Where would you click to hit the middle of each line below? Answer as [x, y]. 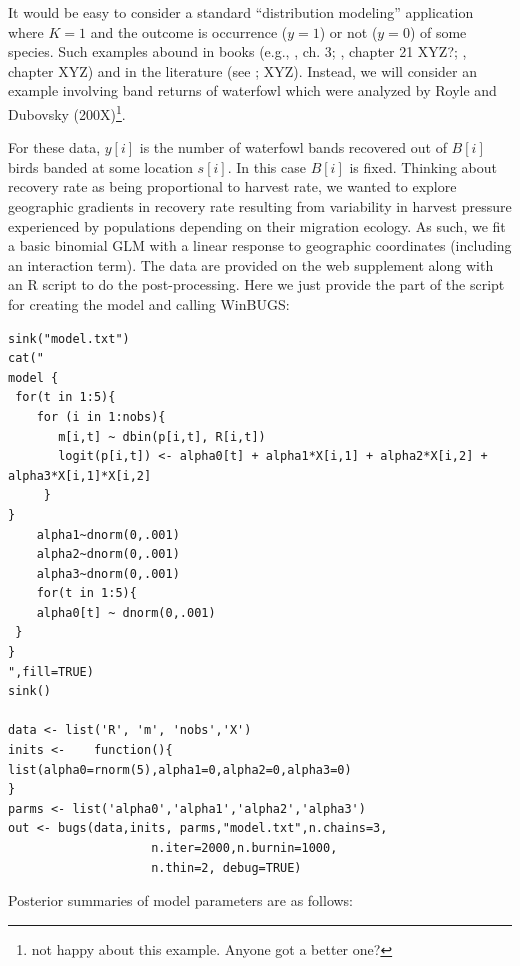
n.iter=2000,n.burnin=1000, [244, 848]
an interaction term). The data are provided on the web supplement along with [251, 264]
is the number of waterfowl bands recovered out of [293, 147]
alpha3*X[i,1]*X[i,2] [80, 475]
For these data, [54, 147]
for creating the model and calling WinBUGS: [149, 303]
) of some [438, 31]
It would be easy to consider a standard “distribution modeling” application [241, 12]
